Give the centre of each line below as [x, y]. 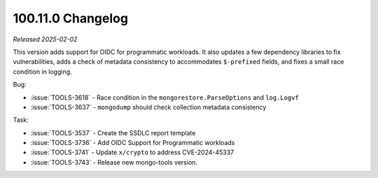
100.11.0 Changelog [71, 18]
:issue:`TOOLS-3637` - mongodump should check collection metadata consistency [148, 107]
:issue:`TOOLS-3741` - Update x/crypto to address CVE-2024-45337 [132, 152]
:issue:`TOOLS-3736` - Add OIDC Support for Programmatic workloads [133, 143]
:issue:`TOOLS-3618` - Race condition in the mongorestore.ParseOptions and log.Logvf [164, 97]
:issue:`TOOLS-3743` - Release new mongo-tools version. [114, 162]
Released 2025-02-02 [45, 39]
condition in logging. [43, 71]
